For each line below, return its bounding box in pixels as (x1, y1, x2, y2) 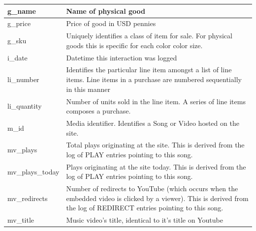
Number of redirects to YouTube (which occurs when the (66, 183, 238, 194)
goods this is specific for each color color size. (66, 40, 203, 50)
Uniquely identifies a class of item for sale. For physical (66, 30, 232, 41)
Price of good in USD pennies (66, 18, 156, 29)
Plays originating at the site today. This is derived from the (66, 161, 246, 172)
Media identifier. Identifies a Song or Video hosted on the (66, 117, 239, 128)
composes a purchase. (66, 106, 131, 116)
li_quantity (7, 101, 42, 111)
